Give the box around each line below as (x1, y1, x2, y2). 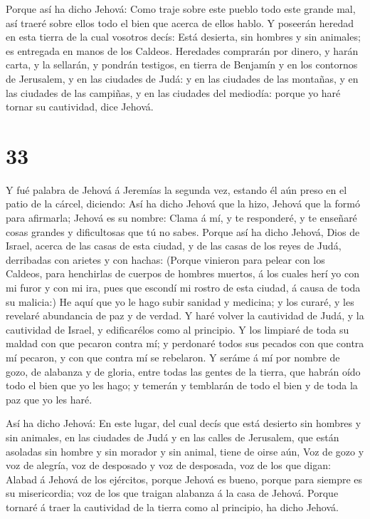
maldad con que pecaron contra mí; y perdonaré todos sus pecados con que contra (6, 336, 364, 351)
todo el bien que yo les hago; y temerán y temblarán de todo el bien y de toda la (6, 378, 358, 393)
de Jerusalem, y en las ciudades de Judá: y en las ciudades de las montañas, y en (6, 71, 359, 86)
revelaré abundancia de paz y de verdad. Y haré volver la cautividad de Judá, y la (6, 308, 364, 323)
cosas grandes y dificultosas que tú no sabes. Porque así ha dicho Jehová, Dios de (6, 224, 360, 239)
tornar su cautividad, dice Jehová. (6, 99, 154, 114)
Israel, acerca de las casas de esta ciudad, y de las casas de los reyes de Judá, (6, 238, 342, 253)
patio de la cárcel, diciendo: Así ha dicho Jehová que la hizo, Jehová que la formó (6, 196, 360, 211)
